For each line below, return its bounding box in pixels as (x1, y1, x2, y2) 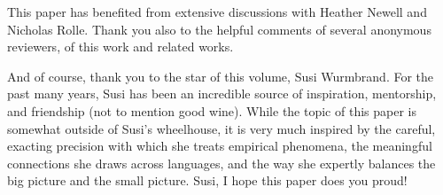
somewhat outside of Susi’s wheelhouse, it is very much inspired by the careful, (7, 119, 436, 137)
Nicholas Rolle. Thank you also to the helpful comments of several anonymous (7, 19, 431, 38)
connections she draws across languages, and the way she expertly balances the (7, 153, 436, 172)
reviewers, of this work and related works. (7, 37, 234, 56)
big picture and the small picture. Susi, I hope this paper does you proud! (7, 171, 408, 190)
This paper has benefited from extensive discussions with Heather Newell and (7, 3, 427, 20)
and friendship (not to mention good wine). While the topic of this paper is (7, 101, 416, 120)
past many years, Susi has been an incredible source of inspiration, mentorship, (7, 84, 437, 103)
